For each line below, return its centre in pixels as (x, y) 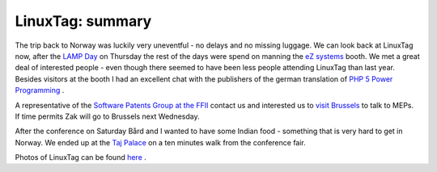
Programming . (40, 90)
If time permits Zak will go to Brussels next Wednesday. (107, 116)
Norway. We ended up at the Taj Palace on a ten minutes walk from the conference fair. (161, 142)
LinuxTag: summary (83, 21)
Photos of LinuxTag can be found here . (81, 157)
